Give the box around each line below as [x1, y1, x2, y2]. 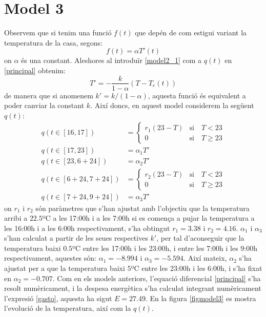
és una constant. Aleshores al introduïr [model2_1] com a [21, 55, 202, 66]
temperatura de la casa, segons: [4, 37, 103, 48]
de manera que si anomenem [4, 90, 93, 100]
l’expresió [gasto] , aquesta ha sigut [4, 292, 112, 303]
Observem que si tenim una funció [4, 27, 112, 38]
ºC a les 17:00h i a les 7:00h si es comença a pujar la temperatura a [42, 213, 255, 223]
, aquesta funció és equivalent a [148, 90, 246, 100]
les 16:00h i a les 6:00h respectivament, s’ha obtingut [4, 222, 170, 233]
